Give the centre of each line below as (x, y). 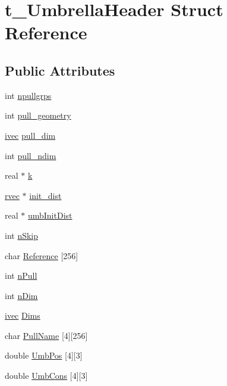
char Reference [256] (42, 255)
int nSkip (22, 235)
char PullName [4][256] (46, 335)
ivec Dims (23, 315)
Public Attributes (60, 70)
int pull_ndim (31, 155)
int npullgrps (28, 95)
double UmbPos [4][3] (44, 355)
